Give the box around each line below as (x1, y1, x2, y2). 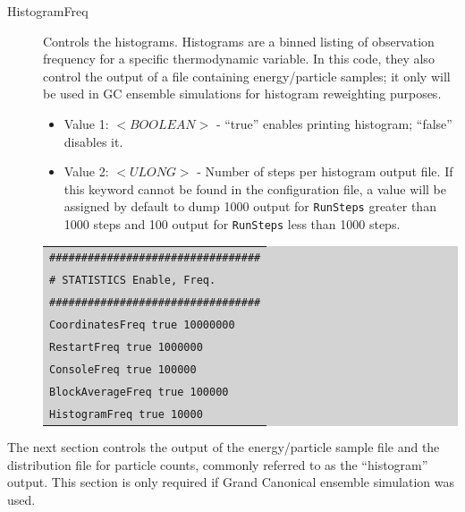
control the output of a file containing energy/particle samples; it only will (43, 66, 451, 85)
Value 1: (63, 114, 109, 132)
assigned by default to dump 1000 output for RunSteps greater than (63, 197, 436, 216)
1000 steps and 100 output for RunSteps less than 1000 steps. (63, 215, 401, 233)
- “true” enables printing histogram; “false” (216, 114, 452, 132)
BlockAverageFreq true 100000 (49, 385, 229, 398)
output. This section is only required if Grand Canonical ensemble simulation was (7, 473, 455, 491)
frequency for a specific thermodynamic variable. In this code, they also (43, 49, 435, 68)
